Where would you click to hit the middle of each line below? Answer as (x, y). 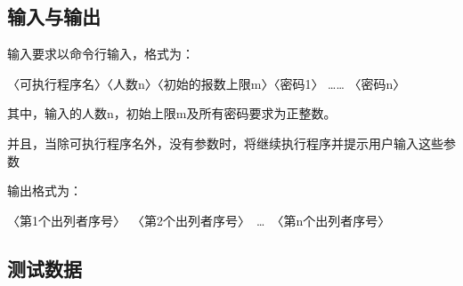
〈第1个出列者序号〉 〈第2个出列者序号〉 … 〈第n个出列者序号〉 (199, 220)
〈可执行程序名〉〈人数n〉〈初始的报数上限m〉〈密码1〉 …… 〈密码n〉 (207, 83)
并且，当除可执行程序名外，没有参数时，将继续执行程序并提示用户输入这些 (225, 143)
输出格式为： (45, 191)
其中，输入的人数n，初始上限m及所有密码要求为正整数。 (172, 113)
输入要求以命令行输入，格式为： (101, 54)
